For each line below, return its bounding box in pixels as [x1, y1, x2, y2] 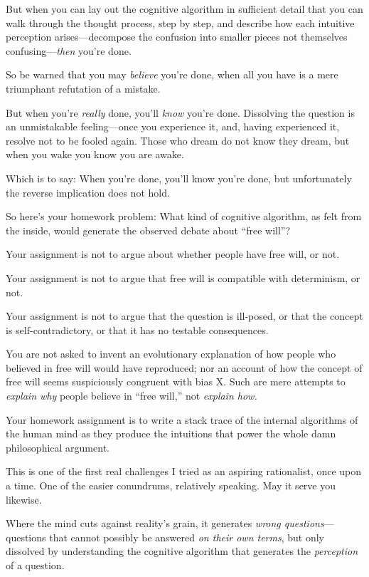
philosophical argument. [6, 440, 109, 454]
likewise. [6, 492, 42, 506]
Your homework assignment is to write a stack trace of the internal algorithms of [6, 412, 358, 427]
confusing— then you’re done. [6, 43, 132, 58]
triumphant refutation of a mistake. [6, 80, 161, 95]
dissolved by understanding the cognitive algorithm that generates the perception [6, 544, 358, 558]
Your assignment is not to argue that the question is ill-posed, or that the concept [6, 308, 363, 323]
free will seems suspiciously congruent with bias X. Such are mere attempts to [6, 374, 346, 389]
